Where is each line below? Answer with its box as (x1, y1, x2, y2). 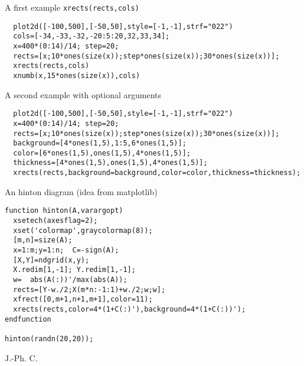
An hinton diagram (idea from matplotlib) (5, 185, 158, 197)
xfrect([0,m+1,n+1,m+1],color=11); (13, 295, 153, 304)
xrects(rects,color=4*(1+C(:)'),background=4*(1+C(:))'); (13, 305, 246, 313)
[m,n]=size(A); (13, 236, 73, 245)
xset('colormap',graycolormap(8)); (13, 226, 153, 235)
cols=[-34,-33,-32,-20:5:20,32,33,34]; (13, 32, 170, 41)
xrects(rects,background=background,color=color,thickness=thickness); (13, 169, 301, 177)
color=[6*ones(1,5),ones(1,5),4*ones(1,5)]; (13, 148, 191, 157)
